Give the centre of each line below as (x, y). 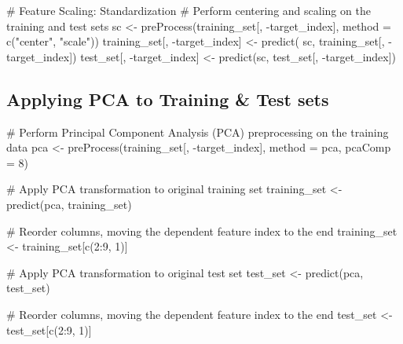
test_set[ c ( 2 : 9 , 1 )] (49, 329)
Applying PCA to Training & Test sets (168, 99)
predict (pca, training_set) (69, 204)
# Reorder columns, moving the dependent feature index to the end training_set (202, 231)
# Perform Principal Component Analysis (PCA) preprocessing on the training (198, 132)
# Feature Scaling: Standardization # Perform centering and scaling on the (189, 10)
